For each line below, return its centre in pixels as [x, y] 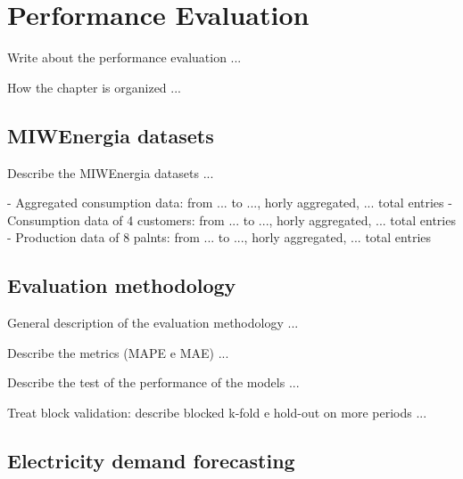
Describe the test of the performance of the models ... [153, 382]
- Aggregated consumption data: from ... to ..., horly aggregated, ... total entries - [230, 203]
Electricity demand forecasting [151, 460]
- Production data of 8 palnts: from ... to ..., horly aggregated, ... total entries [219, 237]
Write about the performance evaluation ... [124, 57]
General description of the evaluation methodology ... [153, 323]
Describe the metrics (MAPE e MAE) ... [118, 352]
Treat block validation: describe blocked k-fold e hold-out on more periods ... [217, 412]
